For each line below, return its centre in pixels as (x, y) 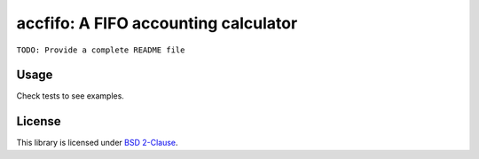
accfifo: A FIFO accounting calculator (157, 23)
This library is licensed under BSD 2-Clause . (97, 143)
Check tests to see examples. (70, 96)
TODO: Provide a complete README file (101, 50)
